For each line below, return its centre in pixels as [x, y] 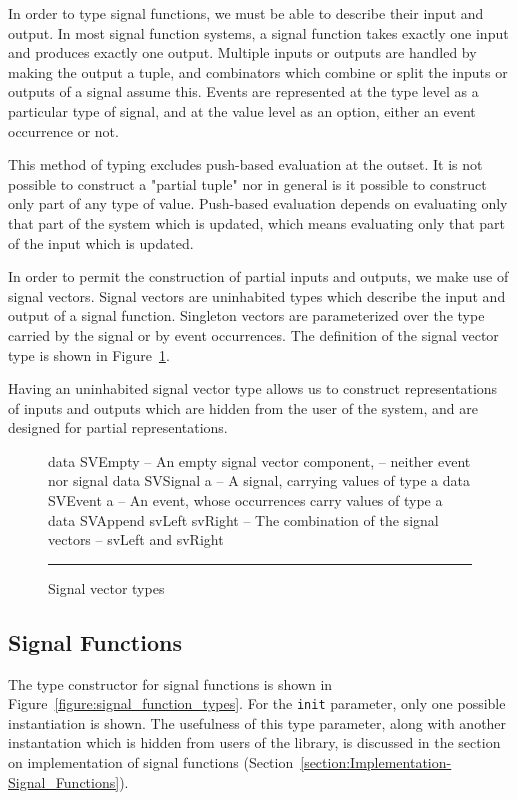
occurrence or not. [63, 130]
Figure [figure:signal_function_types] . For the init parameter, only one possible [257, 703]
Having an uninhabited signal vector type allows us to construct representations [253, 388]
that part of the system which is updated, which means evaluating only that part [257, 222]
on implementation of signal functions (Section [151, 762]
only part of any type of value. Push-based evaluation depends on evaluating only [258, 203]
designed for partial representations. [118, 427]
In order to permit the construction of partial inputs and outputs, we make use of [258, 276]
